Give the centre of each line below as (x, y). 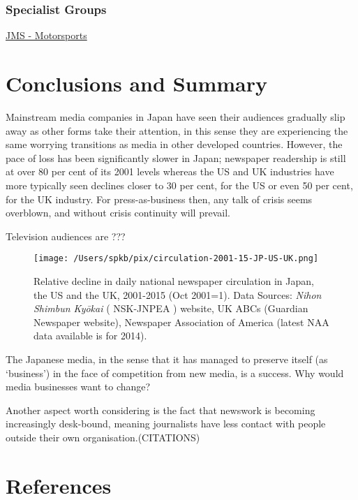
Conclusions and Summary (136, 83)
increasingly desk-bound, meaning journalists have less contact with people (166, 424)
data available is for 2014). (90, 336)
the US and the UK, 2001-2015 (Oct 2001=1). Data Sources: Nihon (178, 294)
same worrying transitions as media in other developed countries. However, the (174, 144)
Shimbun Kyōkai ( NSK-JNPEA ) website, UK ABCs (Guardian (171, 308)
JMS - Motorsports (46, 35)
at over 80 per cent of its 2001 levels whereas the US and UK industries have (170, 171)
